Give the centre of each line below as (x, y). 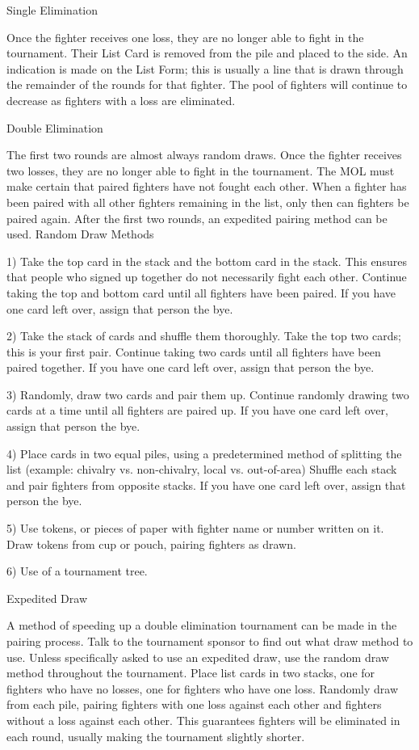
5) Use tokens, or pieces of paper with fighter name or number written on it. (195, 528)
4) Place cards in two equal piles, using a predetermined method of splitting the (204, 453)
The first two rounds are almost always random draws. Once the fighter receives (204, 155)
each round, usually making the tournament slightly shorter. (156, 736)
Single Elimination (52, 10)
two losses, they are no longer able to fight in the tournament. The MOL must (201, 170)
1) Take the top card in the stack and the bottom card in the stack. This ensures (207, 261)
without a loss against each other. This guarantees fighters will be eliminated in (203, 720)
